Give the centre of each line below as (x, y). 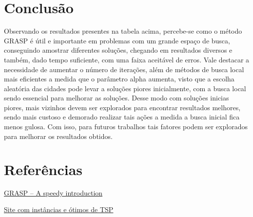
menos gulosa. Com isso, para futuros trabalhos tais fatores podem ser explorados (126, 127)
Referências (43, 169)
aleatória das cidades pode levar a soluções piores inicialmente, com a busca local (125, 88)
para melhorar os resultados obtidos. (58, 136)
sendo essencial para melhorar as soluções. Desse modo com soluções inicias (117, 98)
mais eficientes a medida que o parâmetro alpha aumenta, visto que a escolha (119, 79)
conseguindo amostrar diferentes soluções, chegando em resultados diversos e (118, 50)
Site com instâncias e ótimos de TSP (59, 209)
